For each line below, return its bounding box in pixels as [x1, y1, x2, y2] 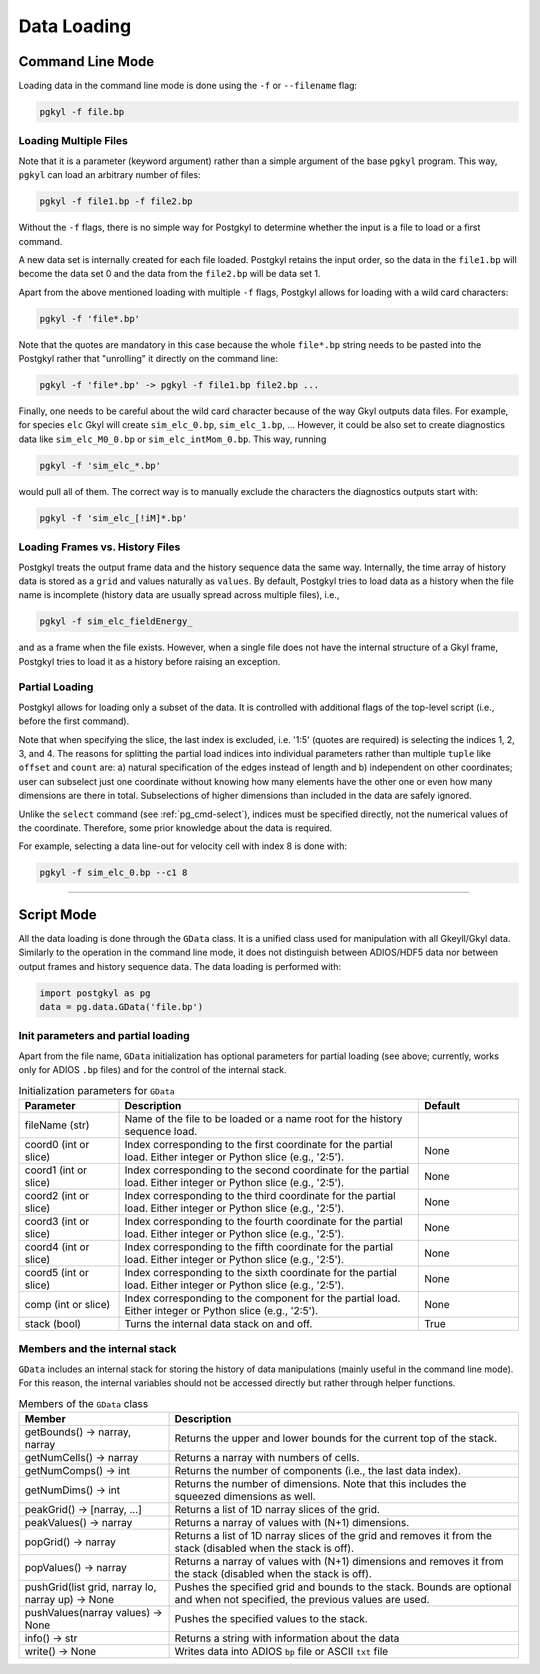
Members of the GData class [18, 1396, 149, 1410]
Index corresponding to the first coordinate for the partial [124, 1137, 394, 1151]
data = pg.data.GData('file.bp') [39, 1001, 204, 1012]
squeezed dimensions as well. [174, 1489, 316, 1503]
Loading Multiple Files [18, 134, 129, 148]
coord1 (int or [24, 1163, 88, 1177]
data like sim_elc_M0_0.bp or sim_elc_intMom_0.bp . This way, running [18, 433, 327, 445]
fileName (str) [24, 1118, 90, 1132]
